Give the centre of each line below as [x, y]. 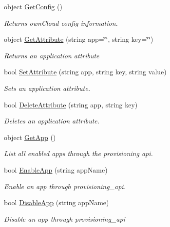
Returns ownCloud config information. [61, 23]
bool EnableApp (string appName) [56, 169]
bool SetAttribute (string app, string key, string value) [85, 72]
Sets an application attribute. [47, 88]
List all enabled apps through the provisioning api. [78, 153]
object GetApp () [30, 137]
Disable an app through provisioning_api [65, 218]
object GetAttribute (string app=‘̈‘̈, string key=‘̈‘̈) [79, 39]
